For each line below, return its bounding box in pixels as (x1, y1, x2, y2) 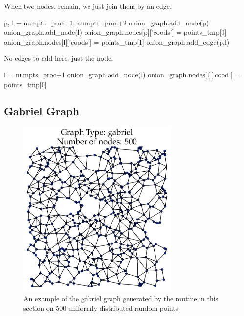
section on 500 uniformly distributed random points (23, 303, 178, 313)
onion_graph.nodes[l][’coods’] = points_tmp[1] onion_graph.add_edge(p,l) (4, 36, 230, 47)
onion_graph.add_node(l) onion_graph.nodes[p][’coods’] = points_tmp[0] (4, 27, 227, 37)
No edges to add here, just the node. (4, 53, 113, 63)
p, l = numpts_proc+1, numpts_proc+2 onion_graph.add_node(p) (4, 17, 209, 27)
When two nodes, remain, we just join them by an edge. (4, 1, 172, 11)
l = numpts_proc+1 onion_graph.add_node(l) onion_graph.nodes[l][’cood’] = (4, 69, 241, 79)
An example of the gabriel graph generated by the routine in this (23, 293, 219, 303)
